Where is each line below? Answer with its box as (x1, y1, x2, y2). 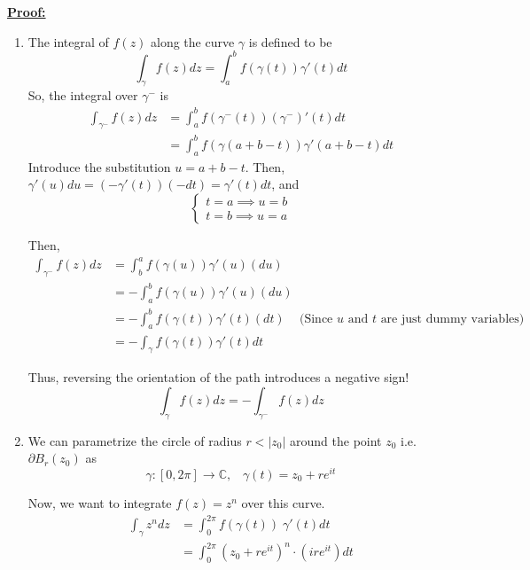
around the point (290, 431, 382, 449)
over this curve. (241, 493, 325, 511)
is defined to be (248, 32, 332, 51)
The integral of (27, 32, 109, 51)
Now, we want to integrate (27, 493, 172, 511)
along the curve (151, 32, 235, 51)
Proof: (7, 3, 46, 20)
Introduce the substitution (27, 157, 171, 176)
